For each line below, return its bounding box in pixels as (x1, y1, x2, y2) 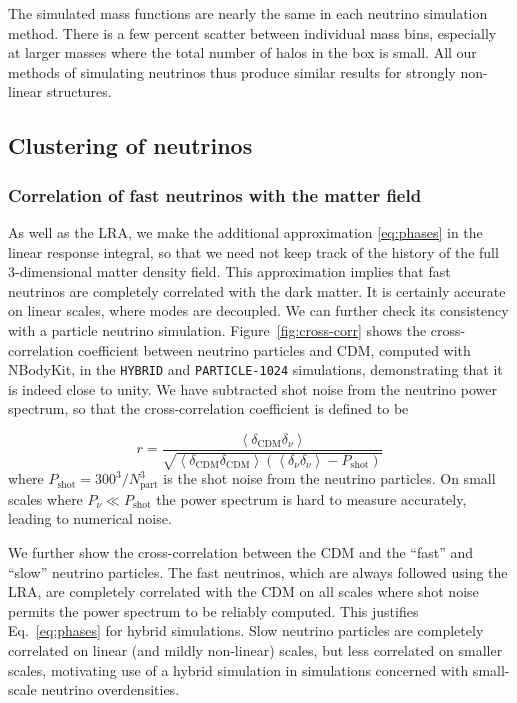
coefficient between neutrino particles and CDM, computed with (78, 339, 471, 360)
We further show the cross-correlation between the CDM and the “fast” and (8, 542, 474, 563)
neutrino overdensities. (41, 679, 180, 700)
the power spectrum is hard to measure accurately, (156, 488, 467, 509)
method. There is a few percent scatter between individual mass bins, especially (8, 22, 497, 43)
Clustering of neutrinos (8, 130, 253, 161)
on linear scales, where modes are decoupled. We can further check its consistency (8, 300, 509, 321)
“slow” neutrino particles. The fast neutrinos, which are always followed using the (8, 561, 508, 582)
